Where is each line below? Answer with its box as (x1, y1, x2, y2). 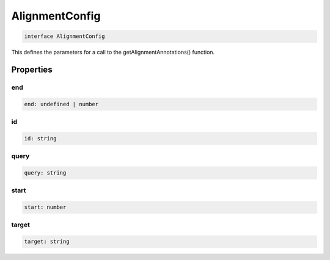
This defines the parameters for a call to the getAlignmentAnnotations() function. (11, 49, 215, 56)
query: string (24, 169, 67, 176)
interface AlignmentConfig (24, 33, 105, 40)
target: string (24, 238, 70, 245)
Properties (11, 64, 53, 74)
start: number (24, 204, 67, 211)
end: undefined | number (24, 101, 99, 107)
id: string (24, 135, 57, 142)
